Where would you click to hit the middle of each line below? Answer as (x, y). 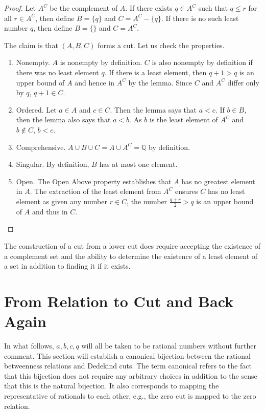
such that (213, 8)
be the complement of (84, 8)
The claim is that (31, 45)
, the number (147, 201)
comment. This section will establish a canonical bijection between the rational (127, 355)
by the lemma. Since (160, 82)
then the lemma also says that (63, 119)
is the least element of (184, 119)
